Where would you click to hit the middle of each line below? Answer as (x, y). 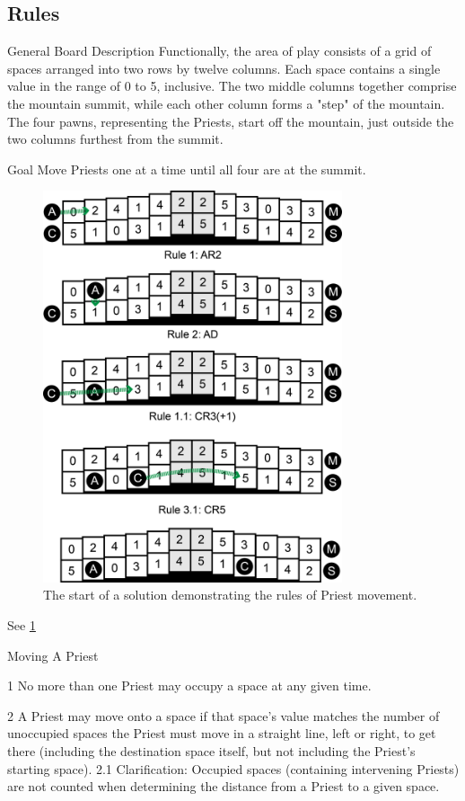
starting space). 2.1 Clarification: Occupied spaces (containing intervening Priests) (233, 768)
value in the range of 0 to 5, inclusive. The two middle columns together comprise (232, 86)
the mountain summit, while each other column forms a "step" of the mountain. (226, 103)
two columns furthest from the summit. (115, 139)
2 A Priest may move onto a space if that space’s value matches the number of (224, 715)
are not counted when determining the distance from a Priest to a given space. (224, 786)
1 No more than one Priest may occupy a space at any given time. (189, 685)
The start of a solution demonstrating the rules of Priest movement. (230, 595)
